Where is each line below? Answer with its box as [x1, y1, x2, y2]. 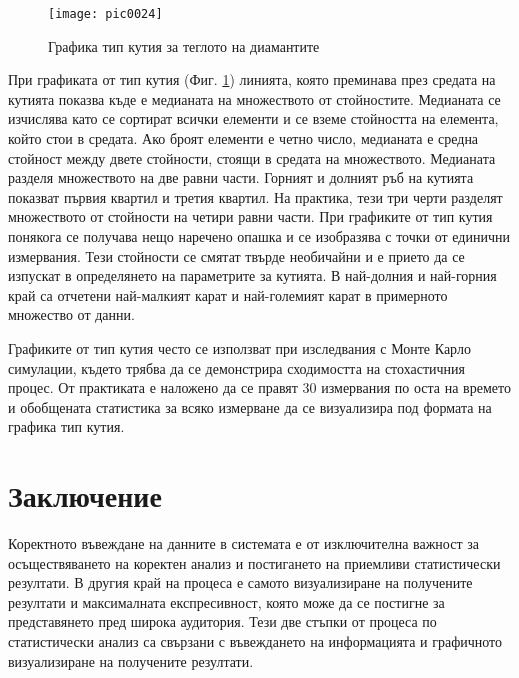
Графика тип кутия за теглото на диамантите [48, 35, 320, 56]
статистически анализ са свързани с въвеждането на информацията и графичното [8, 631, 502, 652]
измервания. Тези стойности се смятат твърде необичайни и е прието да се [8, 245, 465, 266]
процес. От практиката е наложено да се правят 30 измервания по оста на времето [8, 377, 511, 398]
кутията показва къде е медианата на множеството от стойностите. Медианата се [8, 88, 501, 109]
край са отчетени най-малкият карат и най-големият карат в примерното [8, 284, 448, 305]
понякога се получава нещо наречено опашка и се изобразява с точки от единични [8, 226, 510, 246]
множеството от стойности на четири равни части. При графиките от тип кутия [8, 206, 493, 227]
